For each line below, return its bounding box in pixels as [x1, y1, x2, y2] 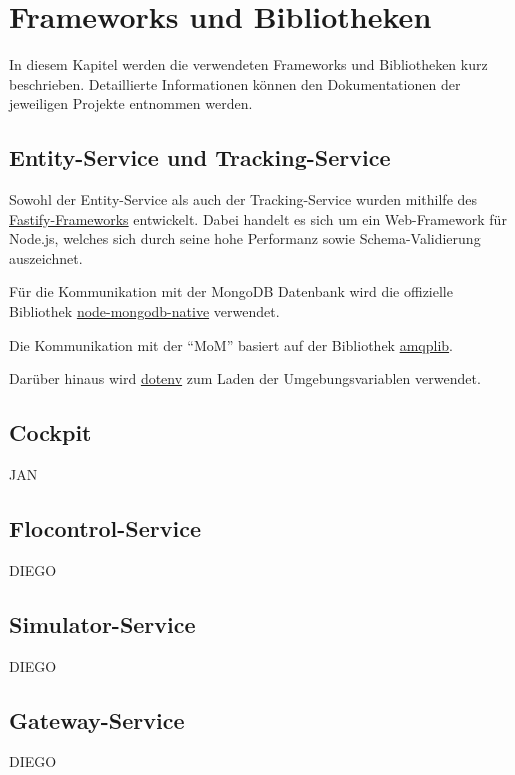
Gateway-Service [9, 704, 185, 735]
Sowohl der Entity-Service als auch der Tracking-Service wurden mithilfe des [9, 189, 478, 210]
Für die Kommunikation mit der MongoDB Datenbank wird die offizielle [9, 281, 453, 302]
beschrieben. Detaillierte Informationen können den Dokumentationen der [9, 73, 461, 94]
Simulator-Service [9, 608, 196, 639]
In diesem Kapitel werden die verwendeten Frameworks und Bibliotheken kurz [9, 54, 488, 75]
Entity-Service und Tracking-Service [9, 142, 391, 173]
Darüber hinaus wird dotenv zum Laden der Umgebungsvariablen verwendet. [9, 368, 481, 389]
